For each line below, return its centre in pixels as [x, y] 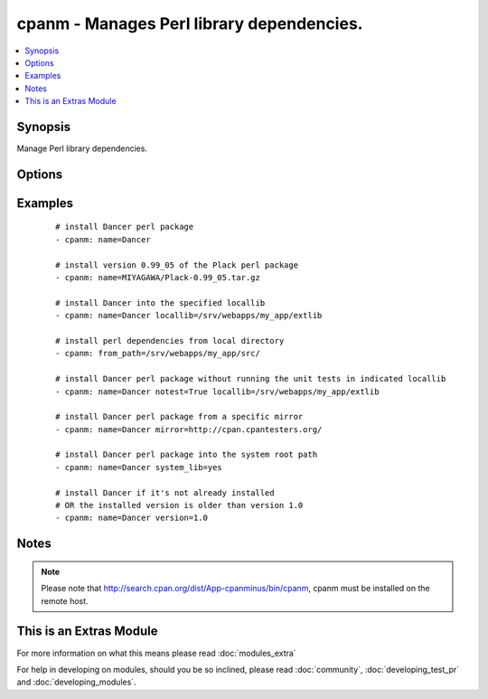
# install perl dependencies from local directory [170, 340]
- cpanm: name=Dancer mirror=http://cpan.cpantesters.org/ [189, 429]
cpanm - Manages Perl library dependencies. [190, 24]
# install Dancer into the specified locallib [160, 302]
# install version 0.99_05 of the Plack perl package [177, 265]
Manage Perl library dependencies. [82, 148]
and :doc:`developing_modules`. [76, 682]
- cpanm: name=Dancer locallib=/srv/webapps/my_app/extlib [189, 316]
